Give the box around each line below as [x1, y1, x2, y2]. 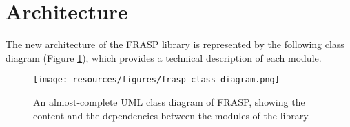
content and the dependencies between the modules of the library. [33, 108, 311, 122]
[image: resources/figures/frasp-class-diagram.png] [33, 75, 280, 85]
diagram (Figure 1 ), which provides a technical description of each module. [6, 50, 322, 65]
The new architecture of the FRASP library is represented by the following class [6, 37, 344, 51]
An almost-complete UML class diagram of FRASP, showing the [33, 94, 305, 108]
